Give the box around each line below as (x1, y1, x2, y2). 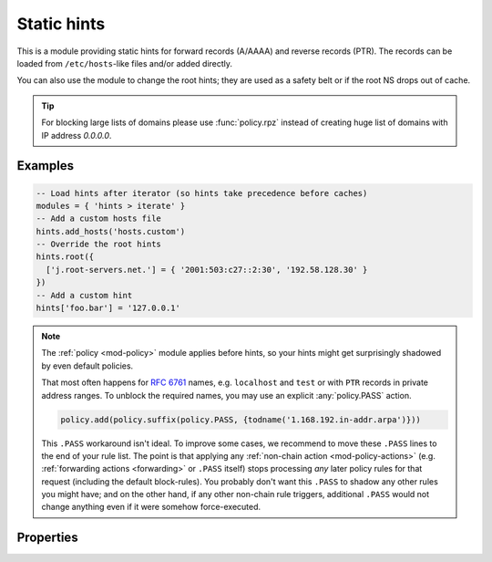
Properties (16, 530, 78, 546)
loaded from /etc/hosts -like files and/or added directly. (16, 57, 232, 68)
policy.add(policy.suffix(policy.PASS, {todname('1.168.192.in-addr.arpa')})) (60, 414, 421, 424)
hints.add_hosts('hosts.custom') (36, 226, 186, 236)
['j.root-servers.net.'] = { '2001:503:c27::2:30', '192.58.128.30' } (46, 265, 368, 275)
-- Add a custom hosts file (36, 213, 161, 224)
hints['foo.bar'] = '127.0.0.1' (36, 303, 181, 314)
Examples (16, 158, 75, 173)
